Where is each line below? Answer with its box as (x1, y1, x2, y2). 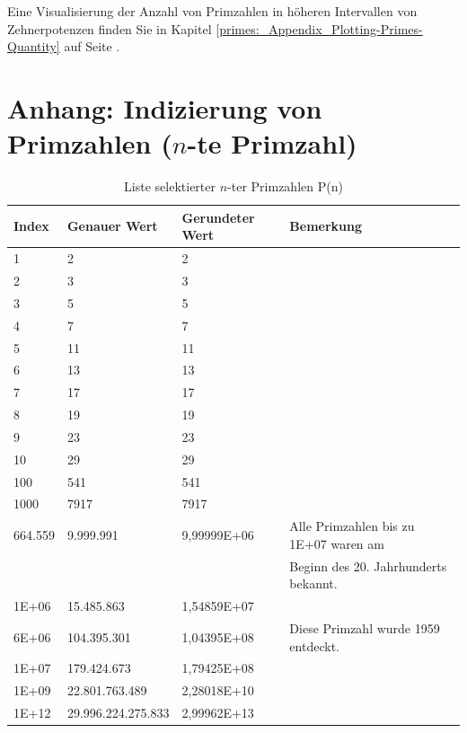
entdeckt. (289, 636, 339, 655)
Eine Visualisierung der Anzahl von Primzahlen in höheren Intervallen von (7, 2, 418, 20)
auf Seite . (64, 37, 120, 56)
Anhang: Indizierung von (7, 89, 322, 126)
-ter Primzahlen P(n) (227, 177, 343, 196)
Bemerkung (289, 216, 363, 235)
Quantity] (7, 37, 60, 56)
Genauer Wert (66, 216, 158, 235)
